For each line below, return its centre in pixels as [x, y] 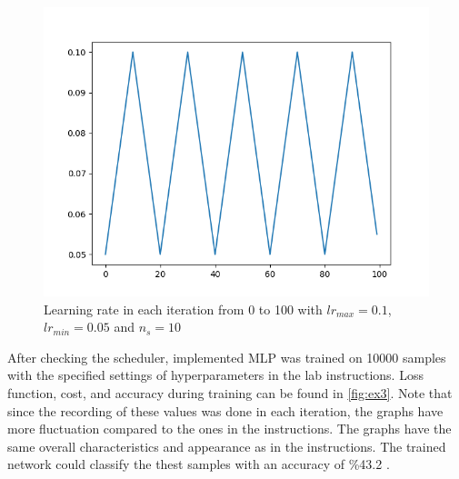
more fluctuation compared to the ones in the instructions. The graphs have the [229, 429]
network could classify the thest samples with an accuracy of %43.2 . [199, 464]
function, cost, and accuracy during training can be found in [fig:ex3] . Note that [230, 392]
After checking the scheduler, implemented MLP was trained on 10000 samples [227, 357]
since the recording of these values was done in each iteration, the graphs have [225, 410]
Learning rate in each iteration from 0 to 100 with [183, 309]
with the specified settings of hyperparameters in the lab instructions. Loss [215, 375]
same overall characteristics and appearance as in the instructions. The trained [227, 446]
